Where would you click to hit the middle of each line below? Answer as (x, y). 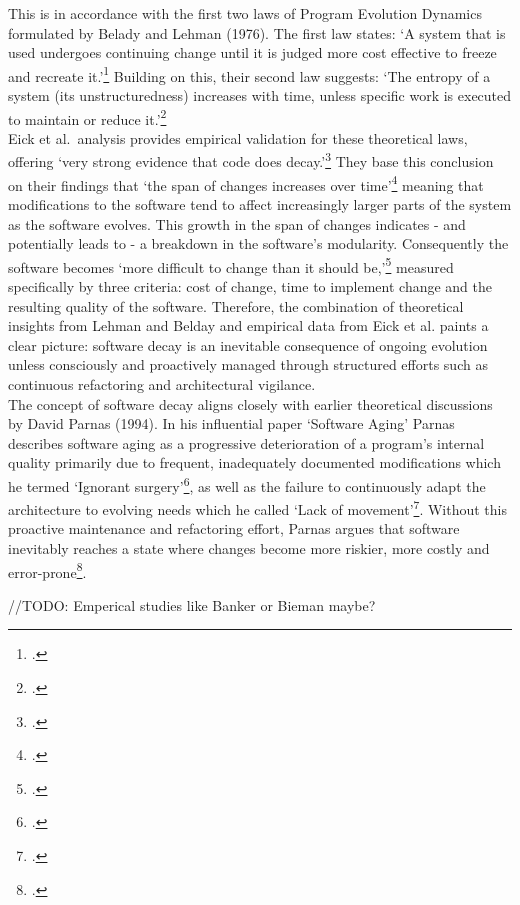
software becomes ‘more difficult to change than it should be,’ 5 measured (231, 265)
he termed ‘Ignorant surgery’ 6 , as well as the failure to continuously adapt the (247, 484)
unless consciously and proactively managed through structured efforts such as (248, 364)
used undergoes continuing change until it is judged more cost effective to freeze (252, 52)
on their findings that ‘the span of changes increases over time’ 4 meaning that (246, 183)
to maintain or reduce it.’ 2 (87, 117)
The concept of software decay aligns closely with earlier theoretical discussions (250, 403)
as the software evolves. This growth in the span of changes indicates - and (237, 223)
